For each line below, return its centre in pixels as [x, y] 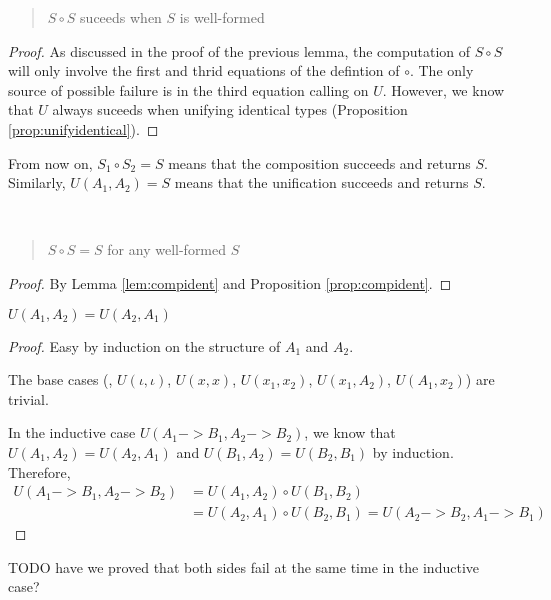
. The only [441, 70]
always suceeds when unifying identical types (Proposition [230, 109]
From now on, [50, 162]
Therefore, [39, 471]
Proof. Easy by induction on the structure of [144, 345]
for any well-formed [167, 249]
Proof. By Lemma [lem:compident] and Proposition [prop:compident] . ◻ [230, 282]
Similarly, [37, 182]
